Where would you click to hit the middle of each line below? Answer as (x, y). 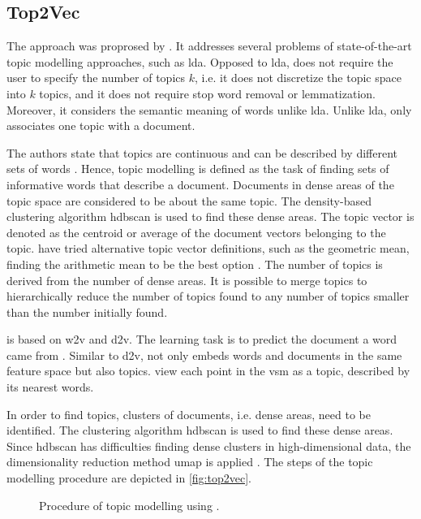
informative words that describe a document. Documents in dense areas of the (200, 184)
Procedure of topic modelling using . (129, 505)
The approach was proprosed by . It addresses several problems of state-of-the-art (209, 46)
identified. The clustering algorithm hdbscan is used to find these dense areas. (200, 430)
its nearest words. (50, 387)
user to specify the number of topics (96, 78)
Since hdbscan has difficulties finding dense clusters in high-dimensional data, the (209, 445)
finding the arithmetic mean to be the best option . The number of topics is (195, 264)
